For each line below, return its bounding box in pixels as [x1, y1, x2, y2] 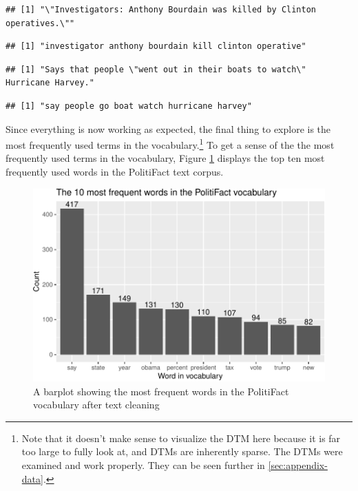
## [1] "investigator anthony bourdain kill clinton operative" [6, 41, 306, 52]
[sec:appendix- [268, 457, 328, 472]
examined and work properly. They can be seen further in [21, 457, 265, 472]
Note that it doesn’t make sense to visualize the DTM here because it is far [21, 430, 341, 445]
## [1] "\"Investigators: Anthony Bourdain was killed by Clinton [6, 5, 317, 14]
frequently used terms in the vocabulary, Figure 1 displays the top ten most [6, 151, 325, 165]
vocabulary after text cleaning [33, 397, 160, 412]
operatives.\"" [6, 18, 75, 28]
